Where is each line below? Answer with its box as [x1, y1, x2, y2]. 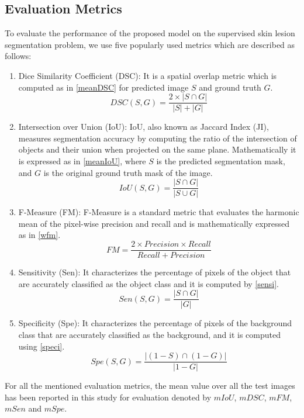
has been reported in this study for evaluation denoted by [5, 391, 212, 403]
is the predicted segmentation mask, [156, 155, 285, 167]
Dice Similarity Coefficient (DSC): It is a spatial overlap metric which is [18, 69, 277, 81]
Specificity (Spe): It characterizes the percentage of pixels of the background [18, 317, 292, 329]
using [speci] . [18, 340, 65, 352]
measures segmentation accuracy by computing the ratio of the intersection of [18, 132, 297, 144]
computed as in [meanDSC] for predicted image [18, 81, 189, 93]
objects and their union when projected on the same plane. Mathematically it [18, 143, 296, 156]
